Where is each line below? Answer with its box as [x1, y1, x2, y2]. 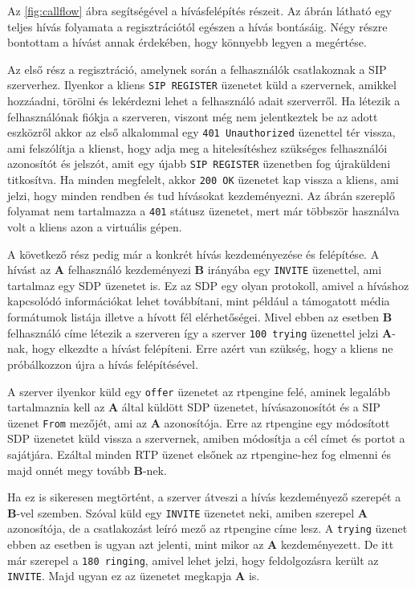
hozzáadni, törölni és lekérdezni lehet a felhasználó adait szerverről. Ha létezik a [7, 92, 401, 109]
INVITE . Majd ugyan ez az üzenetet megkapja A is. [7, 567, 260, 584]
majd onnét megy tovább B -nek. [7, 461, 167, 478]
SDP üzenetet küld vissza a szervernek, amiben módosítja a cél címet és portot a [7, 430, 405, 447]
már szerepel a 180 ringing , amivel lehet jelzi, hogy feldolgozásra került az [7, 551, 379, 568]
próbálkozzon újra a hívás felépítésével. [7, 355, 198, 372]
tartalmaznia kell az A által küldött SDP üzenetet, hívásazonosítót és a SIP [7, 399, 380, 415]
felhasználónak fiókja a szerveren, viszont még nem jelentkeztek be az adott [7, 108, 378, 125]
